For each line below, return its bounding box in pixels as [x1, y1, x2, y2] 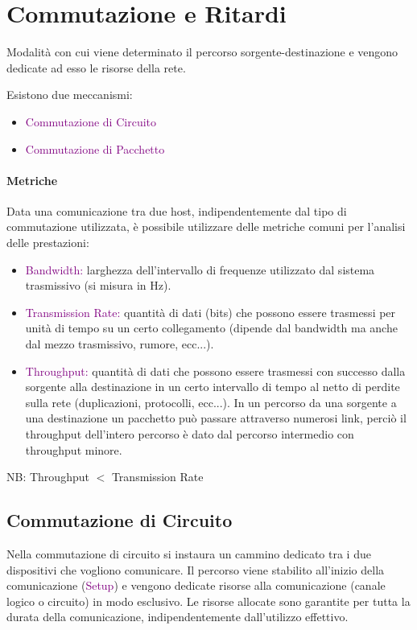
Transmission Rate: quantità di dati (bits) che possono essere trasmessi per [25, 303, 396, 320]
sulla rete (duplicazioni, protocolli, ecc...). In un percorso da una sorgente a [25, 393, 397, 410]
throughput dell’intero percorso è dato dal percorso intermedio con [25, 426, 354, 443]
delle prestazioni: [6, 234, 89, 251]
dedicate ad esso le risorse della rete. [6, 59, 186, 76]
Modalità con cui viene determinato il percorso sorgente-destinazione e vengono [6, 43, 398, 60]
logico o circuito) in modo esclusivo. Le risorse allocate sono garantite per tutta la [6, 592, 411, 609]
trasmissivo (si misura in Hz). [25, 277, 171, 294]
